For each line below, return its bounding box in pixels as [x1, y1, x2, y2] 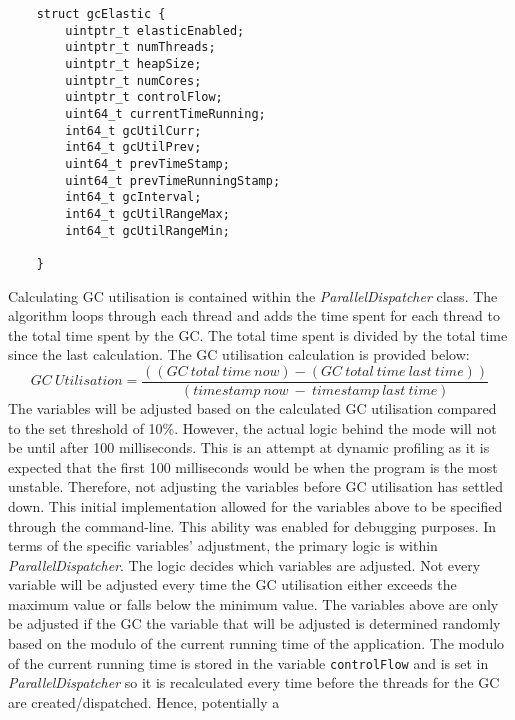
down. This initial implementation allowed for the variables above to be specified [8, 495, 503, 516]
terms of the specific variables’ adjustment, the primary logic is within [8, 535, 438, 556]
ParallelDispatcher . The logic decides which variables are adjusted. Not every [8, 554, 481, 575]
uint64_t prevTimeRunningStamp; [65, 173, 281, 188]
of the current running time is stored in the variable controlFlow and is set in [8, 652, 489, 673]
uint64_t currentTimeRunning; [65, 106, 266, 121]
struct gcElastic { [36, 7, 166, 21]
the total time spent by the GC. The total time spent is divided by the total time [8, 324, 508, 345]
